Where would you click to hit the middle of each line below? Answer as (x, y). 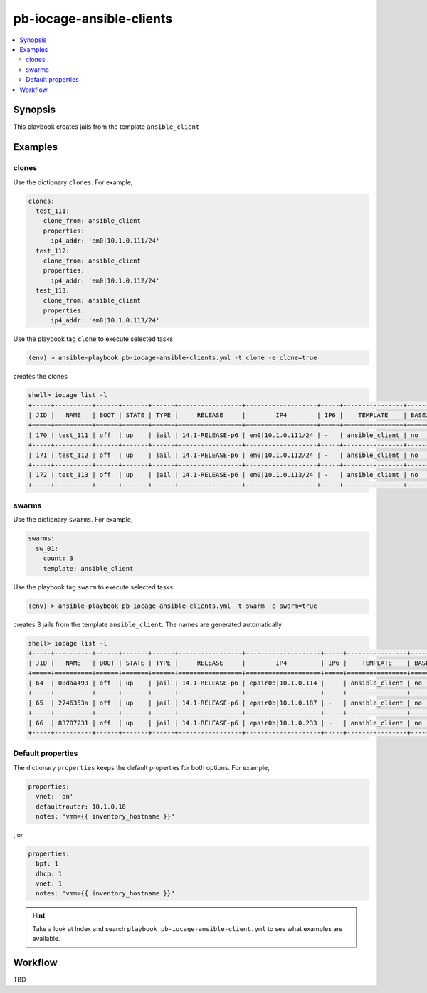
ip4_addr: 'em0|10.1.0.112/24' (105, 280)
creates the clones (40, 377)
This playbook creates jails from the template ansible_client (106, 127)
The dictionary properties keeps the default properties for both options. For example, (141, 767)
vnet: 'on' (55, 797)
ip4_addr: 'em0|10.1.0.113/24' (105, 321)
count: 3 (58, 558)
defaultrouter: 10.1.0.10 (81, 807)
